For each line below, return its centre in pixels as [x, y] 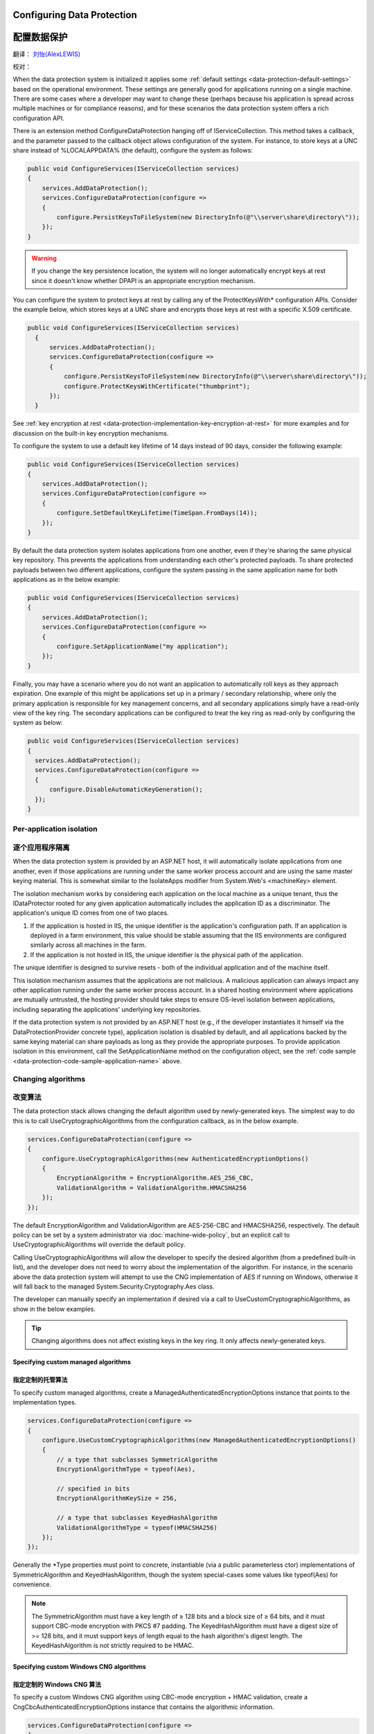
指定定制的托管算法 [40, 1380]
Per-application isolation [55, 829]
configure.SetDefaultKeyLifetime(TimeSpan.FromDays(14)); [157, 513]
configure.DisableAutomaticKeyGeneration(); [126, 790]
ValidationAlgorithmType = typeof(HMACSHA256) [137, 1527]
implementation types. [45, 1402]
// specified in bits [93, 1488]
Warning [44, 258]
